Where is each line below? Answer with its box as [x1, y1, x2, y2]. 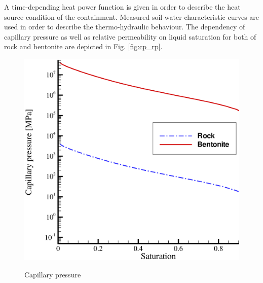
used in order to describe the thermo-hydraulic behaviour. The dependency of [4, 21, 245, 32]
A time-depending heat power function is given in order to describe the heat [4, 2, 241, 12]
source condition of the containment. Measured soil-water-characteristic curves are [4, 11, 259, 22]
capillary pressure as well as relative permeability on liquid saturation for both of [4, 31, 256, 42]
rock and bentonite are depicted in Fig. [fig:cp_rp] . [4, 41, 163, 52]
